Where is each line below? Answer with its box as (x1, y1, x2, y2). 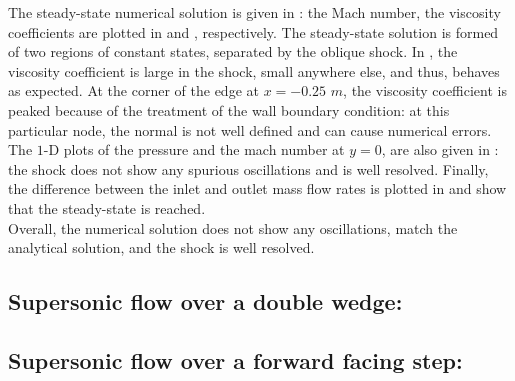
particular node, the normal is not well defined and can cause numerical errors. (8, 119, 492, 140)
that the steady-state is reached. (8, 197, 206, 218)
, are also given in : (381, 139, 499, 160)
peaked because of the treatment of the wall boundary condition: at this (8, 99, 450, 120)
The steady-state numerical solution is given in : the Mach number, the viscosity (8, 2, 501, 22)
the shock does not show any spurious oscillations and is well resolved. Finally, (8, 158, 489, 179)
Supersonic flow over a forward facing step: (8, 344, 463, 375)
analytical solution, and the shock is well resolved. (8, 237, 315, 258)
